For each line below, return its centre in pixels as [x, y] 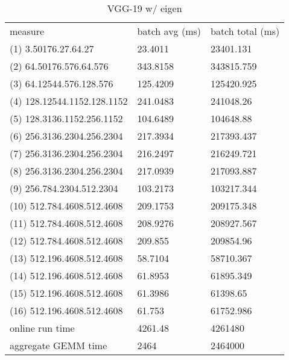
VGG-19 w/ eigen [144, 8]
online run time [42, 328]
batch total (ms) [245, 31]
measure [27, 31]
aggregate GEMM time [59, 345]
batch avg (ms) [169, 31]
